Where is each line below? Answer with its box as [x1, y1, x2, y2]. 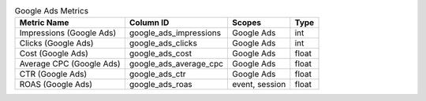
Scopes [232, 17, 262, 28]
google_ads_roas [129, 79, 192, 90]
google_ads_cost [129, 48, 192, 59]
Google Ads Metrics [14, 5, 89, 16]
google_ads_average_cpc [129, 59, 224, 70]
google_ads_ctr [129, 69, 186, 80]
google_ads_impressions [129, 27, 221, 38]
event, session [232, 79, 286, 90]
